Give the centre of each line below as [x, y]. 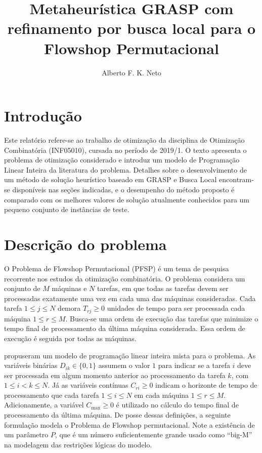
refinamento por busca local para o [132, 28]
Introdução [43, 116]
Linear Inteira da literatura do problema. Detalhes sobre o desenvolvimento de [125, 169]
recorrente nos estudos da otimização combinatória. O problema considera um [125, 278]
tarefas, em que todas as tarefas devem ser [163, 288]
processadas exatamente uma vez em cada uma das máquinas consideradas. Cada [130, 298]
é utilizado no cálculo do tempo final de [177, 405]
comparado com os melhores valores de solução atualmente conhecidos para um [127, 199]
